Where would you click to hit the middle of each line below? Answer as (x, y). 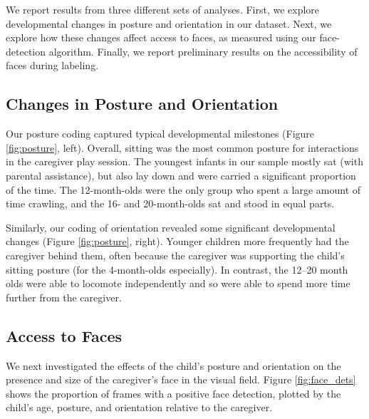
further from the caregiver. (64, 297)
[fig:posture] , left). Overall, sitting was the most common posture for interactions (182, 147)
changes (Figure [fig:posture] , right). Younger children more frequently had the (177, 241)
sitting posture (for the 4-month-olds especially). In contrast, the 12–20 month (177, 269)
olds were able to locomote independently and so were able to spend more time (178, 283)
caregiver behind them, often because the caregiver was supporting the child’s (175, 255)
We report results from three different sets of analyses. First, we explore (163, 9)
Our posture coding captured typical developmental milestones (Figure (160, 134)
